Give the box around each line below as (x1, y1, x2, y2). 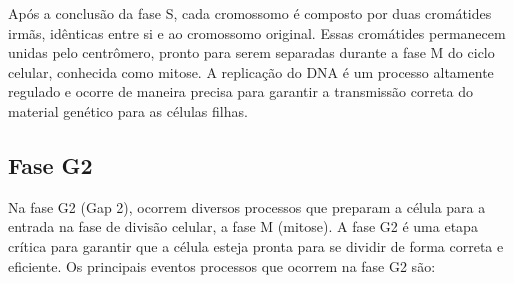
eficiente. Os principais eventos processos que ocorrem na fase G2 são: (8, 255, 436, 276)
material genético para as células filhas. (8, 100, 248, 121)
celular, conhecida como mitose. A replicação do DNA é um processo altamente (8, 61, 494, 82)
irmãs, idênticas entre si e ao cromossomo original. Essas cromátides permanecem (8, 22, 506, 43)
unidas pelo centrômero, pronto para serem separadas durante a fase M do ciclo (8, 42, 495, 63)
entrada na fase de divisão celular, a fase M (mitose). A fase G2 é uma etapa (8, 216, 478, 237)
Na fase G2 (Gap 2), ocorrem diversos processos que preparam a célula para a (8, 196, 486, 217)
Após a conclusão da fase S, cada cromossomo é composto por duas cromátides (8, 3, 492, 23)
